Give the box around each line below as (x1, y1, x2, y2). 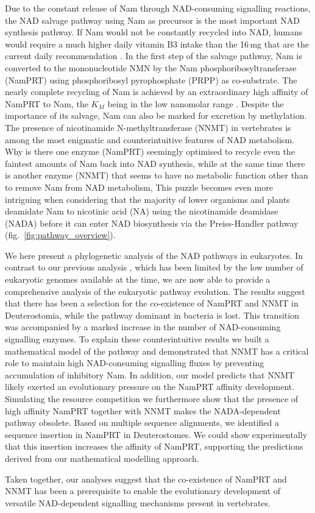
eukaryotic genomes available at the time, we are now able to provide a (5, 273, 271, 286)
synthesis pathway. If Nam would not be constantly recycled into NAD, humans (5, 26, 303, 38)
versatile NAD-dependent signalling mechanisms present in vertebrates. (5, 496, 271, 509)
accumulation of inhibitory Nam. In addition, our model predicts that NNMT (5, 368, 295, 381)
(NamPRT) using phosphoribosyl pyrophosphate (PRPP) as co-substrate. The (5, 73, 297, 86)
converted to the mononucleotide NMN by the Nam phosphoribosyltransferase (5, 61, 297, 74)
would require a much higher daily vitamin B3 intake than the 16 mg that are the (5, 37, 309, 50)
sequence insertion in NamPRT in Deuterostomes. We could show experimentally (5, 428, 308, 440)
